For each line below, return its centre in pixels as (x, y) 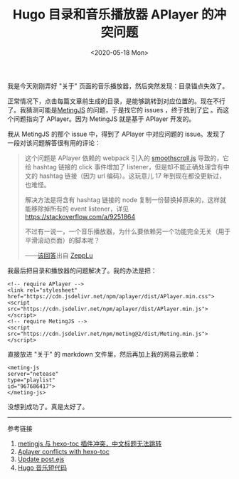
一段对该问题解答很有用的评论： (54, 142)
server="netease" (33, 374)
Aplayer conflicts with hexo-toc (64, 451)
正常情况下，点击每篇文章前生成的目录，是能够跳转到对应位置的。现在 (110, 101)
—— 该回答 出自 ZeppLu (59, 255)
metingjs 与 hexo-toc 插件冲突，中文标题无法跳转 (90, 443)
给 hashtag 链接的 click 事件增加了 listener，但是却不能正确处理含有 (124, 167)
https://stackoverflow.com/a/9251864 (80, 216)
